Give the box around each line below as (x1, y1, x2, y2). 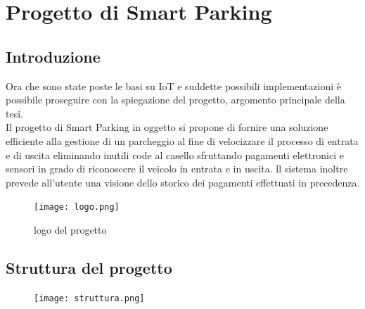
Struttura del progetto (6, 256, 172, 278)
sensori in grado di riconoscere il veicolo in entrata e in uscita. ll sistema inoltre (6, 161, 348, 176)
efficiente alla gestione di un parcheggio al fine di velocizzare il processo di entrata (6, 133, 359, 148)
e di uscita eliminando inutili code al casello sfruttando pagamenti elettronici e (6, 147, 344, 162)
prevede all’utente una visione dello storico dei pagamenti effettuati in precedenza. (6, 175, 360, 189)
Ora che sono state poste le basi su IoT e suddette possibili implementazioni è (6, 78, 341, 93)
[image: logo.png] (34, 202, 120, 213)
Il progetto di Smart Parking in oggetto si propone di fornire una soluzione (6, 120, 328, 134)
